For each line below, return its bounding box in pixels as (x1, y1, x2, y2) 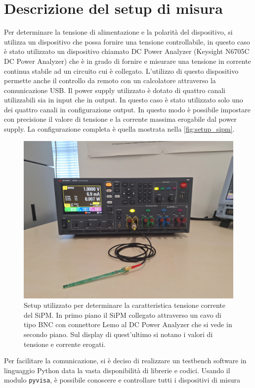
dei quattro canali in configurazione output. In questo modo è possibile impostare (4, 104, 251, 114)
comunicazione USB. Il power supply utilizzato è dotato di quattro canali (4, 85, 225, 95)
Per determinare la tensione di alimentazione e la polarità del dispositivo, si (4, 27, 233, 37)
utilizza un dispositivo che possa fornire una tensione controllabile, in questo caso (4, 36, 250, 47)
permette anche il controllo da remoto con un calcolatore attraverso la (4, 75, 216, 86)
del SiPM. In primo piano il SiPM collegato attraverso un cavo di (24, 309, 222, 320)
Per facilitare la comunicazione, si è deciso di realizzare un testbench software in (4, 355, 247, 366)
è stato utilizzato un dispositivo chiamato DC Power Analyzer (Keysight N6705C (4, 46, 250, 56)
